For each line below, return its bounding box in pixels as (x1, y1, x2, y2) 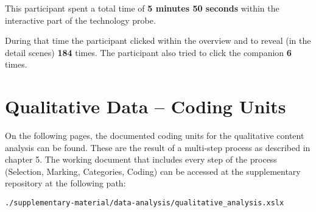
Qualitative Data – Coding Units (5, 94, 286, 119)
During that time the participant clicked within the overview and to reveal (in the (5, 34, 311, 47)
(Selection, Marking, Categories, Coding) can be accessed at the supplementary (5, 164, 301, 177)
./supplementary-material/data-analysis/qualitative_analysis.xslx (5, 199, 284, 208)
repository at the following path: (5, 177, 126, 189)
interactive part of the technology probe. (5, 13, 156, 26)
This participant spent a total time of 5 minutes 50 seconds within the (5, 2, 279, 14)
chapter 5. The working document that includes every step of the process (5, 153, 277, 166)
